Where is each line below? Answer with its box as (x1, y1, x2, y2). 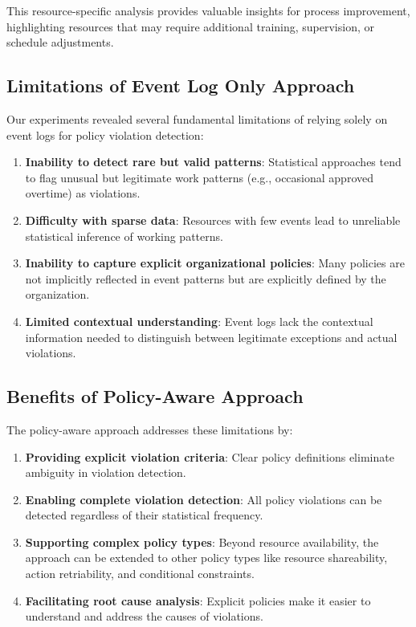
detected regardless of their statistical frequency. (25, 507, 263, 523)
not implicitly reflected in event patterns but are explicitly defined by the (25, 270, 386, 287)
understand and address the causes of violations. (25, 608, 263, 625)
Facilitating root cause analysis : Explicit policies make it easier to (25, 592, 371, 609)
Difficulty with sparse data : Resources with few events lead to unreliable (25, 211, 401, 228)
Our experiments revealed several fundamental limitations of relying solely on (6, 110, 388, 127)
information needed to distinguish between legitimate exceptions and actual (25, 328, 398, 345)
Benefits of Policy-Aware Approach (6, 384, 304, 409)
